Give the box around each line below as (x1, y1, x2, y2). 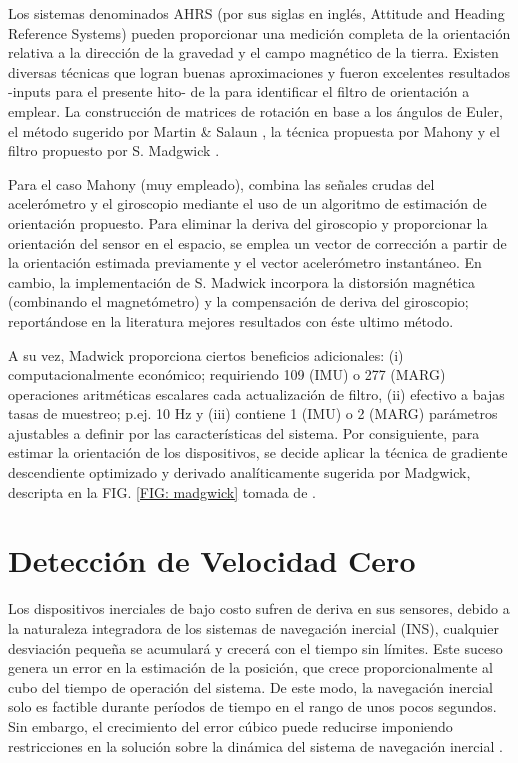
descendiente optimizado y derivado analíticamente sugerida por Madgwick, (8, 462, 471, 483)
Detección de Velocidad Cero (8, 540, 416, 581)
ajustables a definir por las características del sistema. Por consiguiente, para (8, 422, 480, 443)
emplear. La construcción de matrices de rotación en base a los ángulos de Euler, (8, 100, 503, 121)
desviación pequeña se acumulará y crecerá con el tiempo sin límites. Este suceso (8, 637, 503, 658)
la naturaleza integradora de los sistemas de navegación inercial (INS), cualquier (8, 617, 499, 638)
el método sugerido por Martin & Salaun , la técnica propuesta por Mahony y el (8, 120, 500, 141)
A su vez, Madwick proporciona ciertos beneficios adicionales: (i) (8, 344, 404, 365)
